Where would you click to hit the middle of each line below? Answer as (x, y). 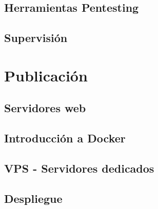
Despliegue (33, 198)
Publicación (46, 75)
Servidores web (45, 108)
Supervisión (36, 38)
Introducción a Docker (65, 138)
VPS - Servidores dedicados (79, 168)
